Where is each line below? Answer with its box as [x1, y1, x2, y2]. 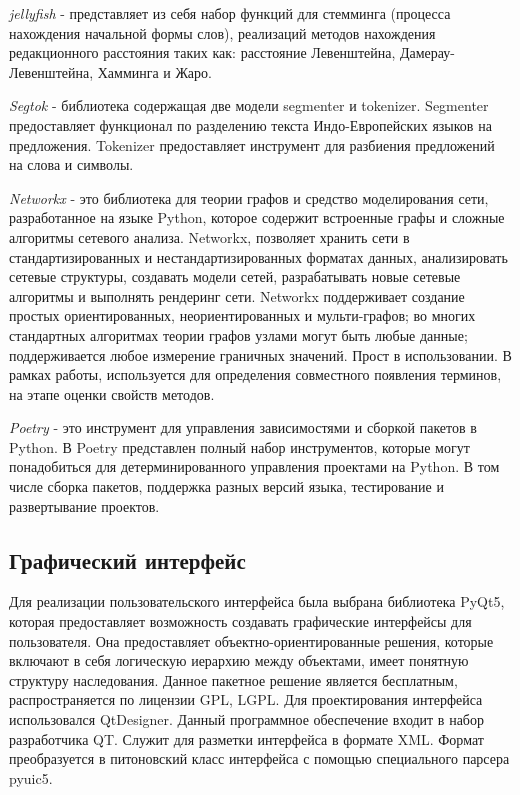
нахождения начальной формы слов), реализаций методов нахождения [9, 22, 436, 43]
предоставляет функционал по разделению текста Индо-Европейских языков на [9, 114, 492, 135]
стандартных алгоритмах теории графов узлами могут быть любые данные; [9, 324, 468, 345]
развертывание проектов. [9, 495, 160, 516]
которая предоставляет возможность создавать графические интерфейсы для [9, 611, 472, 632]
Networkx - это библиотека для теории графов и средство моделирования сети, [9, 187, 489, 208]
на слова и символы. [9, 154, 134, 175]
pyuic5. [9, 767, 53, 788]
